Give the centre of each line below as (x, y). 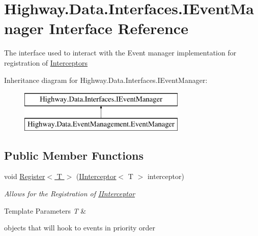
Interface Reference (119, 28)
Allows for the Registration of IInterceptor (70, 194)
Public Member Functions (74, 155)
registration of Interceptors (46, 62)
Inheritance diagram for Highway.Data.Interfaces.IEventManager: (106, 80)
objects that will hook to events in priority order (80, 228)
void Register (25, 176)
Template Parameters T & (45, 210)
